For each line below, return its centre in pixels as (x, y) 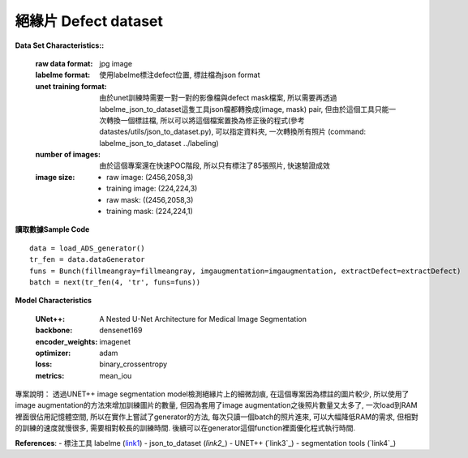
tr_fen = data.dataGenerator (87, 260)
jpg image (116, 63)
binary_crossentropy (133, 364)
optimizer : (53, 353)
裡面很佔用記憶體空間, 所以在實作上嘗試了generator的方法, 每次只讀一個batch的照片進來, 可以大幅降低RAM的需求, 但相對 (217, 417)
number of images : (68, 155)
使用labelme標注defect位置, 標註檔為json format (180, 75)
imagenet (115, 341)
